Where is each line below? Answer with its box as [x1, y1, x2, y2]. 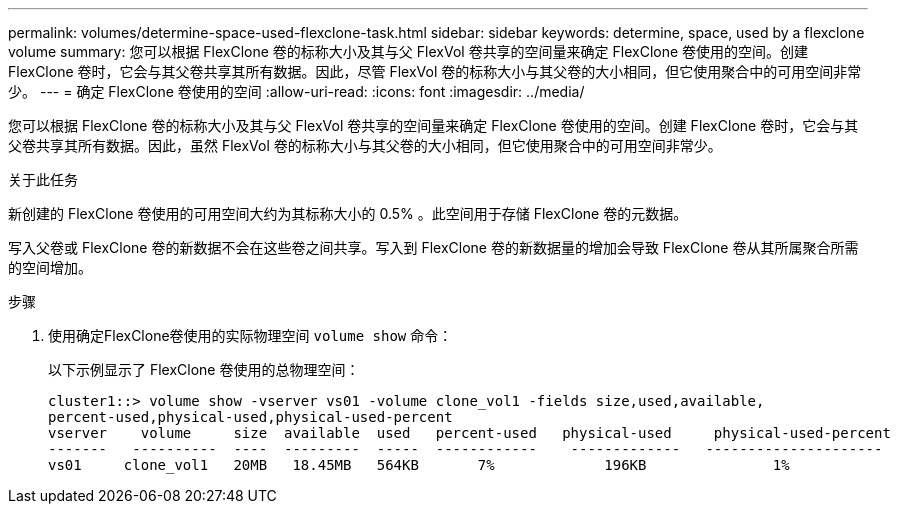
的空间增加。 [8, 259, 92, 276]
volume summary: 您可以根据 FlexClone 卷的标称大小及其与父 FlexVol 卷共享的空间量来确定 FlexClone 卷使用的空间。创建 [8, 43, 809, 60]
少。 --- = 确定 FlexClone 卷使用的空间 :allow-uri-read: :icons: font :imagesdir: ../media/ [8, 83, 585, 100]
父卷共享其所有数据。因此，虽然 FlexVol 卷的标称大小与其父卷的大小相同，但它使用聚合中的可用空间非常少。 [8, 137, 722, 154]
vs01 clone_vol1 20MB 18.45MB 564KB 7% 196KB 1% [48, 457, 790, 473]
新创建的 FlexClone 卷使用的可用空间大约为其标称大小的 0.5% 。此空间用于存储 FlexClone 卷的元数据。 [8, 205, 688, 222]
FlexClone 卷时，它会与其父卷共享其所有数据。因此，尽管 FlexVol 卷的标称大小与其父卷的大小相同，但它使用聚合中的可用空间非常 [8, 63, 862, 80]
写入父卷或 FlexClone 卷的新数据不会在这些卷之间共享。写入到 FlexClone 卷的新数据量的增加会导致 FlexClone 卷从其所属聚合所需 [8, 239, 859, 256]
